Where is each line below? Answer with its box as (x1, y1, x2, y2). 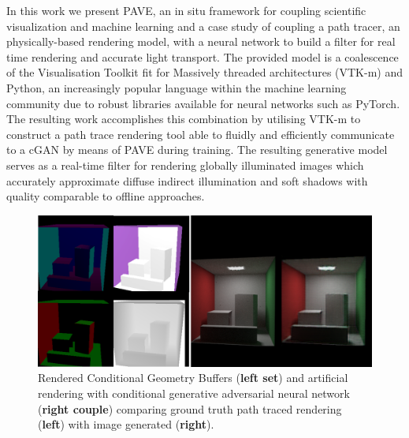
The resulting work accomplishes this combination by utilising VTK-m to (6, 110, 361, 127)
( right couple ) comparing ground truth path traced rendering (38, 400, 342, 417)
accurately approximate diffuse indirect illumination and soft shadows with (6, 172, 368, 189)
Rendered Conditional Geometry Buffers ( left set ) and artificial (38, 369, 348, 386)
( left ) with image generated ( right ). (38, 416, 214, 432)
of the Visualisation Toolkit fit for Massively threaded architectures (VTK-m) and (6, 64, 403, 80)
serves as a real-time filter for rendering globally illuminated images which (6, 156, 364, 173)
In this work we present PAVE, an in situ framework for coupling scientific (6, 2, 366, 18)
